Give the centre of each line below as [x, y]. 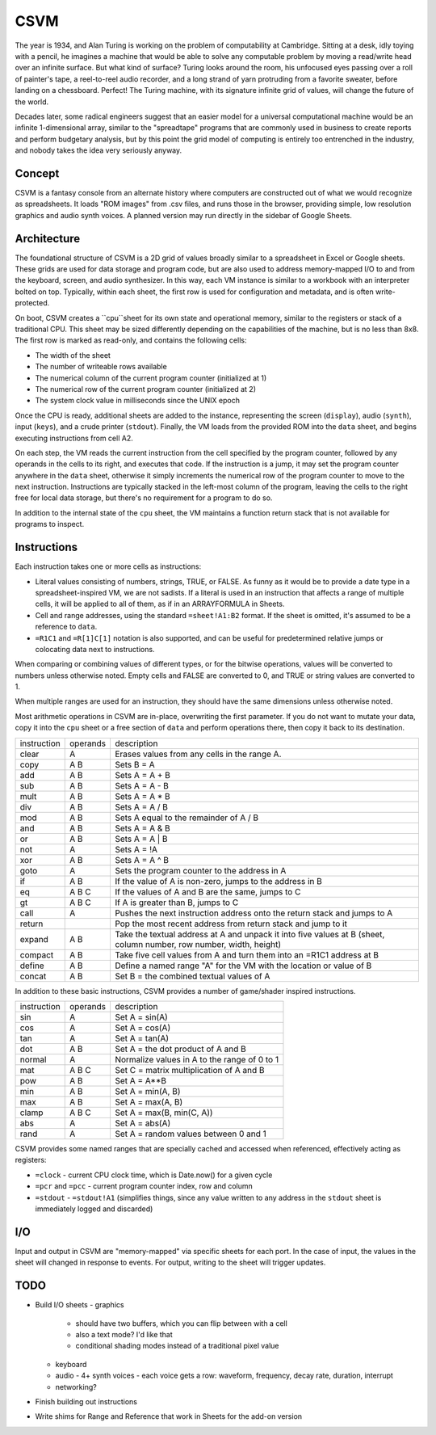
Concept [37, 173]
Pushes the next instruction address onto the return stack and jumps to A [254, 913]
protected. [32, 303]
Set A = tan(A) [142, 1038]
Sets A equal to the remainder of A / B [187, 818]
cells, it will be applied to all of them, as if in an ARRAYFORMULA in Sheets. [160, 604]
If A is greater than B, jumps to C [176, 903]
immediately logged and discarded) [94, 1209]
